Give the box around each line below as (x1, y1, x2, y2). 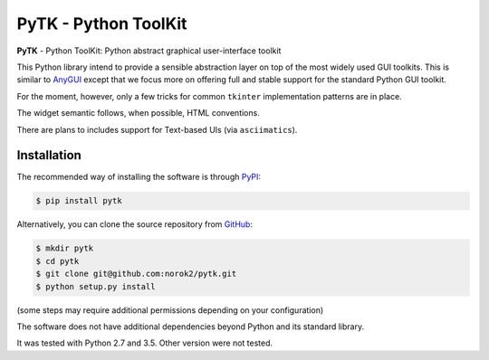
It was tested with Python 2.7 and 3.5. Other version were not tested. (16, 337, 273, 348)
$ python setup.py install (35, 281, 156, 291)
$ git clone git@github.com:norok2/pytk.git (35, 269, 237, 279)
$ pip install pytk (35, 195, 122, 206)
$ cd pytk (35, 256, 80, 266)
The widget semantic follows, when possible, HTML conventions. (16, 108, 260, 118)
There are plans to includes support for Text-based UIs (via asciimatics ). (16, 124, 298, 135)
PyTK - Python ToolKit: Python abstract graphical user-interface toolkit (16, 45, 282, 56)
